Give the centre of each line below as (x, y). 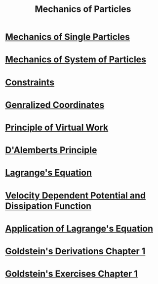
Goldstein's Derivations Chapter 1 (75, 251)
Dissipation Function (48, 206)
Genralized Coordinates (55, 105)
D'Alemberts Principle (51, 150)
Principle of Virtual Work (57, 127)
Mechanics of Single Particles (67, 37)
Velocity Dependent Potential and (76, 195)
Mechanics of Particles (83, 9)
